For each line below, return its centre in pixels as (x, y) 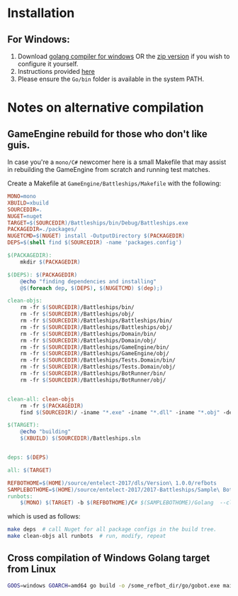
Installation (41, 13)
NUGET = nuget (25, 216)
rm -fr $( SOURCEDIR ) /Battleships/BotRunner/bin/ (93, 374)
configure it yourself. (48, 64)
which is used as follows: (44, 516)
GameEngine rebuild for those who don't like (107, 134)
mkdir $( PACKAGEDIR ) (50, 262)
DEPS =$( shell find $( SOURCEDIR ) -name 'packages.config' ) (95, 243)
